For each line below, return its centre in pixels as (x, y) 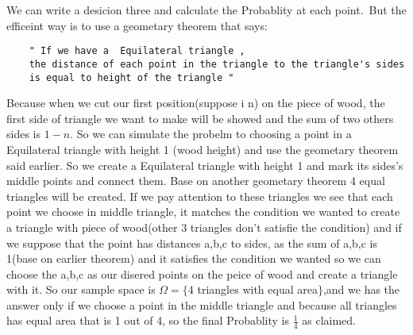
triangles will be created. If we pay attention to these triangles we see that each (200, 196)
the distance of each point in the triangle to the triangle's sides (217, 64)
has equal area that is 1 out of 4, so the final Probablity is (148, 320)
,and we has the (361, 289)
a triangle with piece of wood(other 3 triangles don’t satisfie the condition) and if (204, 227)
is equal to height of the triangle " (131, 77)
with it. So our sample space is (81, 289)
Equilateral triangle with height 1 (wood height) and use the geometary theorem (203, 149)
